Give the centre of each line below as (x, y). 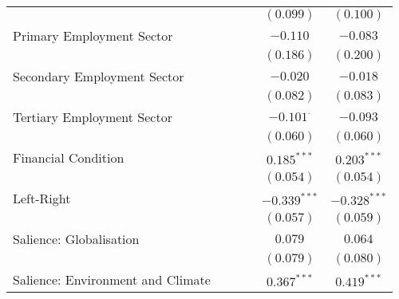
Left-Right (42, 198)
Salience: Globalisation (76, 239)
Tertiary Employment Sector (93, 117)
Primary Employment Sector (93, 35)
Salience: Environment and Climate (112, 279)
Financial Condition (69, 157)
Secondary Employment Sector (99, 76)
